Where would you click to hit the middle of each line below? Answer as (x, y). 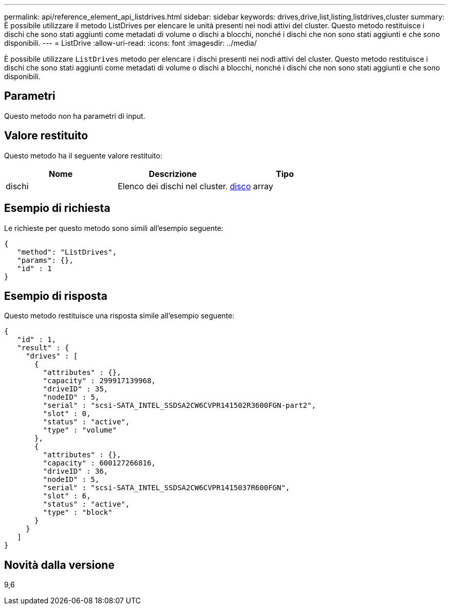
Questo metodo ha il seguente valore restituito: (83, 155)
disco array (251, 186)
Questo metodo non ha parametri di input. (75, 116)
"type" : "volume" (80, 430)
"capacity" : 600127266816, (99, 463)
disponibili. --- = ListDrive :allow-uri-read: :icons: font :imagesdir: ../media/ (130, 43)
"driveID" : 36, (76, 471)
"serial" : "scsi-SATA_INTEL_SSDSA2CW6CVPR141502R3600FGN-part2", (179, 406)
